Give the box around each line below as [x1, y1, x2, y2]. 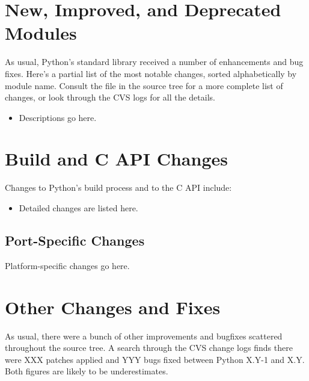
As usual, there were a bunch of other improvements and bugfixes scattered [5, 329, 283, 342]
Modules [5, 20, 77, 45]
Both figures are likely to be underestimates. [5, 365, 168, 377]
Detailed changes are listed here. [19, 202, 138, 214]
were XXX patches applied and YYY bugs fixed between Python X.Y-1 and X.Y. [5, 353, 305, 365]
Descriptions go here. [19, 111, 97, 123]
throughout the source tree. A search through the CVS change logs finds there [5, 341, 293, 354]
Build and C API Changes [5, 146, 228, 171]
